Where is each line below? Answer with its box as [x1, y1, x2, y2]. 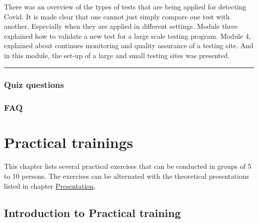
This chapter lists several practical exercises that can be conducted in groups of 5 [4, 161, 252, 171]
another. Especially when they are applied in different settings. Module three [4, 21, 238, 31]
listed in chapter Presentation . [4, 180, 96, 191]
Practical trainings [4, 132, 133, 152]
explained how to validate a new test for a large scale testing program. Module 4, [4, 30, 251, 41]
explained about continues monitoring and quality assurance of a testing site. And [4, 40, 254, 51]
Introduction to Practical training [4, 205, 181, 220]
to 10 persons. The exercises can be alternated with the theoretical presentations [4, 170, 249, 181]
